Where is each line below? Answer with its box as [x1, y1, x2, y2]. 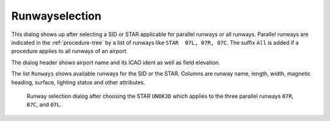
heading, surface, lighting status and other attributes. [11, 78, 145, 86]
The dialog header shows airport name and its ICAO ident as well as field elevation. [11, 59, 220, 66]
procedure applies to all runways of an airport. [11, 48, 128, 55]
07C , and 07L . [26, 101, 62, 108]
